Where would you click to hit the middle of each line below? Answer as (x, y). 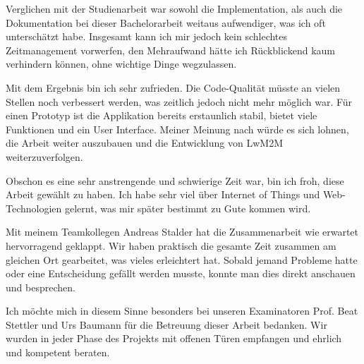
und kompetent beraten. (58, 352)
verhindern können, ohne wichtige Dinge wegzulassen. (121, 64)
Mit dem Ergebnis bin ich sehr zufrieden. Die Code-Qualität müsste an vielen (173, 87)
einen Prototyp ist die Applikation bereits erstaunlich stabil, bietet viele (162, 115)
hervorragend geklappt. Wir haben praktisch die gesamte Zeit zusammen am (171, 245)
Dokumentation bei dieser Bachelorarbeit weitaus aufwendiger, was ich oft (166, 22)
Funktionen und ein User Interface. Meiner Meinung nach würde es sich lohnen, (177, 129)
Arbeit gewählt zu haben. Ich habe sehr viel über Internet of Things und (163, 194)
